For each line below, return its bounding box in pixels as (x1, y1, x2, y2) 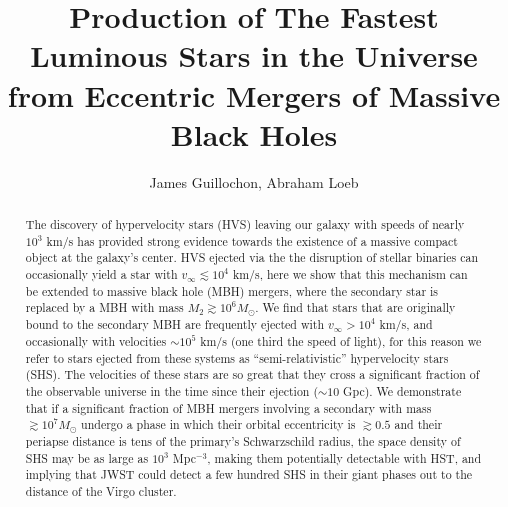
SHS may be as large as (25, 449, 149, 466)
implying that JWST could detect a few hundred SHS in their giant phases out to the (25, 466, 473, 483)
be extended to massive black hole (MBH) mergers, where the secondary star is (25, 282, 439, 299)
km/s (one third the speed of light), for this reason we (200, 332, 482, 349)
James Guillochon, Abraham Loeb (149, 171, 359, 192)
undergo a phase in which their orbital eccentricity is (81, 416, 356, 433)
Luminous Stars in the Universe (30, 35, 478, 76)
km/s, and (379, 316, 433, 333)
